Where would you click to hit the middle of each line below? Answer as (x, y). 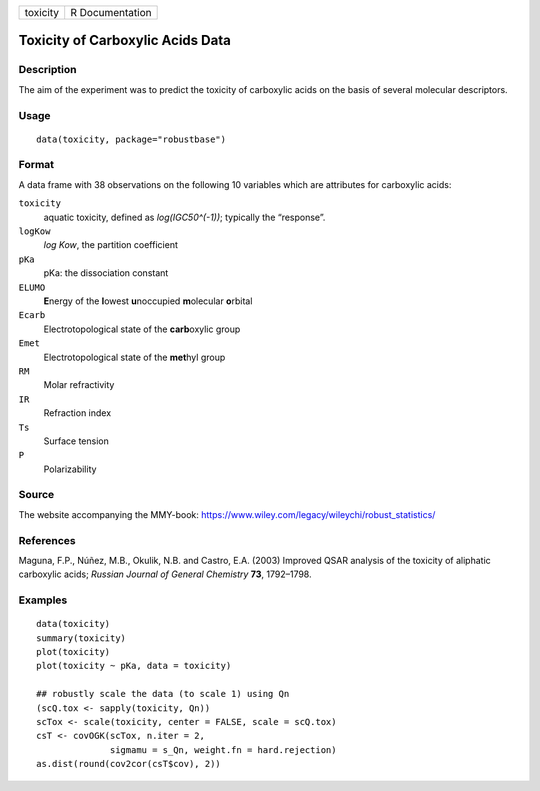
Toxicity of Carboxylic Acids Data (125, 40)
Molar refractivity (79, 385)
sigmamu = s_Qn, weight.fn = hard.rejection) (223, 749)
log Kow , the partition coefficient (111, 245)
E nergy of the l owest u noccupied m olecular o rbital (148, 301)
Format (36, 165)
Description (47, 70)
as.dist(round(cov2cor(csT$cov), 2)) (129, 764)
